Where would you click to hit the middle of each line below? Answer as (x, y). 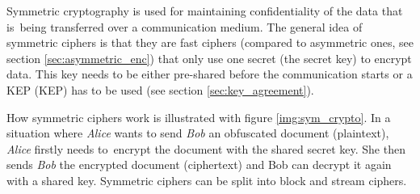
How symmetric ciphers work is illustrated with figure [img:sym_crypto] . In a (199, 117)
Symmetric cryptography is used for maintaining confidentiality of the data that (205, 11)
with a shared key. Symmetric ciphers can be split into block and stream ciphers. (207, 180)
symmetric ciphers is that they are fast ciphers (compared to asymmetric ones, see (210, 42)
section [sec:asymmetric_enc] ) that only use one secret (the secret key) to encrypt (209, 58)
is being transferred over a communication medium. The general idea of (185, 26)
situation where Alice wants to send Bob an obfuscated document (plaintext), (198, 133)
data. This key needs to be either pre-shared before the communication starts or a (210, 74)
